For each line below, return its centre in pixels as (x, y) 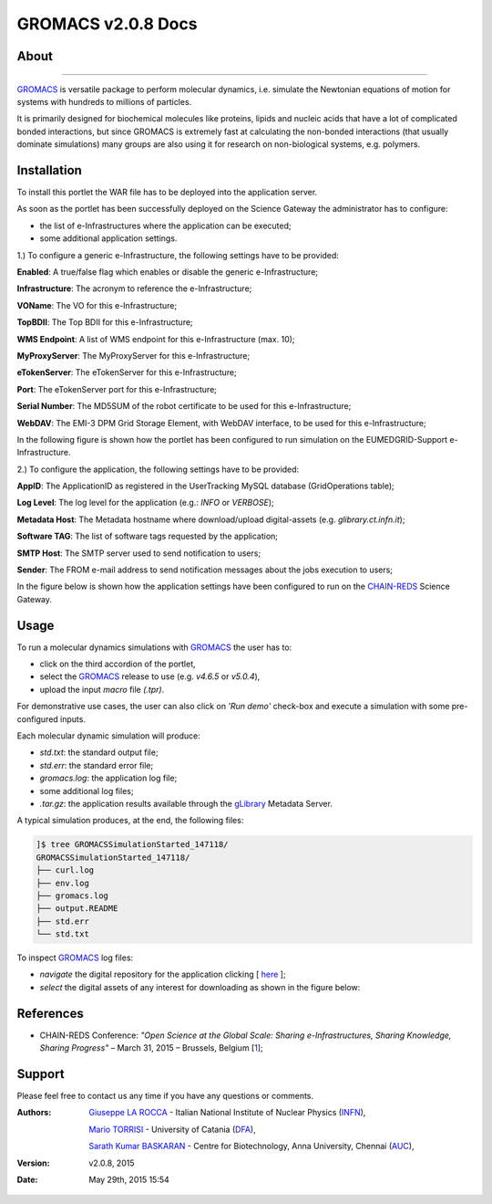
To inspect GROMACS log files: (75, 958)
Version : (33, 1163)
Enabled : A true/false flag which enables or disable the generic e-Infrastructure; (168, 272)
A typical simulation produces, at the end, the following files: (130, 821)
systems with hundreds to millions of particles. (104, 101)
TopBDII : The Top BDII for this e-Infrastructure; (105, 322)
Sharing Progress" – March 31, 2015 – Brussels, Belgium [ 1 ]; (151, 1048)
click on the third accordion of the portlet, (118, 664)
